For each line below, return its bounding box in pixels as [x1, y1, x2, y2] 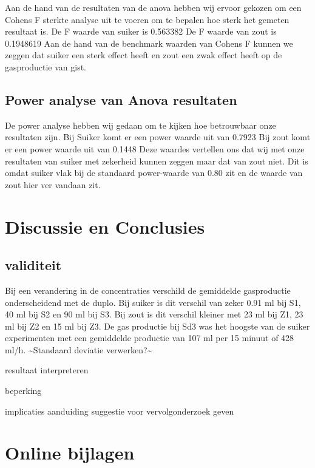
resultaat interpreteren [5, 364, 89, 376]
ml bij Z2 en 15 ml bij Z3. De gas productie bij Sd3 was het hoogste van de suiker [5, 319, 310, 332]
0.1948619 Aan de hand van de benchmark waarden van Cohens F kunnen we [5, 36, 293, 49]
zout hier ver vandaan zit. [5, 178, 101, 191]
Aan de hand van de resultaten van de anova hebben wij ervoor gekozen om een [5, 1, 302, 13]
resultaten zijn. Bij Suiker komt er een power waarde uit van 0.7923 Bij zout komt [5, 131, 311, 143]
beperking [5, 384, 42, 397]
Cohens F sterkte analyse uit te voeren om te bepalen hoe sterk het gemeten [5, 13, 290, 25]
